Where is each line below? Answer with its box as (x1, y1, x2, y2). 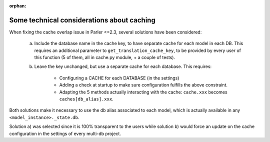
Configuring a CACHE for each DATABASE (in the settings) (59, 75, 179, 81)
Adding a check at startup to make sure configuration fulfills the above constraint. (59, 82, 227, 88)
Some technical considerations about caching (9, 15, 156, 24)
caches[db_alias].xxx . (59, 96, 113, 102)
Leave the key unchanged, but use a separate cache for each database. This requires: (34, 63, 212, 69)
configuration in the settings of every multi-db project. (9, 130, 121, 136)
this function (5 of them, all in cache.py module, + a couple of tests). (34, 54, 175, 60)
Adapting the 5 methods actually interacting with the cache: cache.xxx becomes (59, 89, 227, 95)
